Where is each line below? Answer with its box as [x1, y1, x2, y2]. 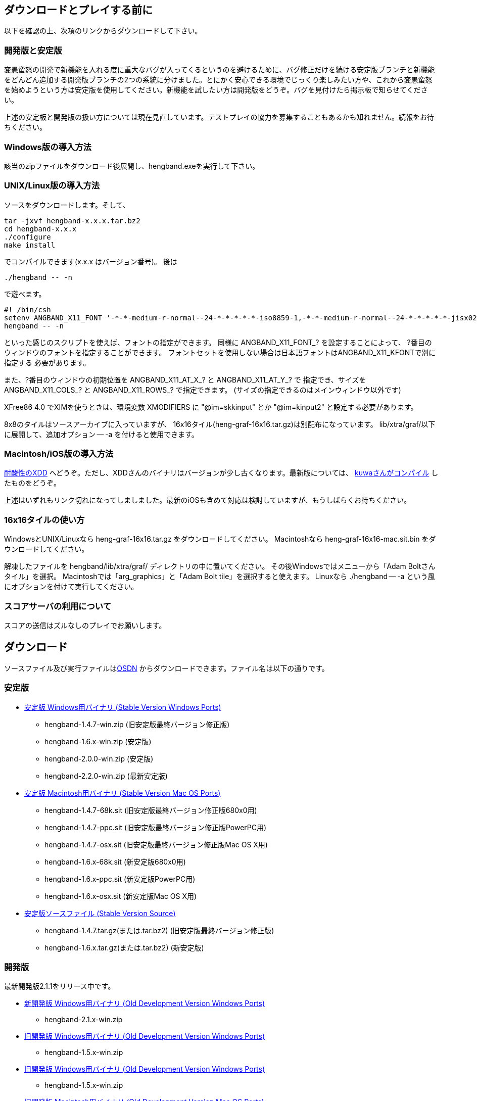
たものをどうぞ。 [4, 478, 61, 488]
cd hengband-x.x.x [4, 224, 77, 233]
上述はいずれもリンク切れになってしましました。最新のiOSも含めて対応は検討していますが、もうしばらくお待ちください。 [4, 496, 411, 505]
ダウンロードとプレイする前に [4, 4, 153, 16]
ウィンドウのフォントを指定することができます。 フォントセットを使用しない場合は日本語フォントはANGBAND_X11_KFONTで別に [4, 348, 436, 357]
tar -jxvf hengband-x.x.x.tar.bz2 [4, 216, 140, 225]
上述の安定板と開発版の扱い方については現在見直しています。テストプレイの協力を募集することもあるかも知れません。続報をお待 [4, 113, 435, 122]
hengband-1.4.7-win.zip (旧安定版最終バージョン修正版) [44, 720, 230, 729]
